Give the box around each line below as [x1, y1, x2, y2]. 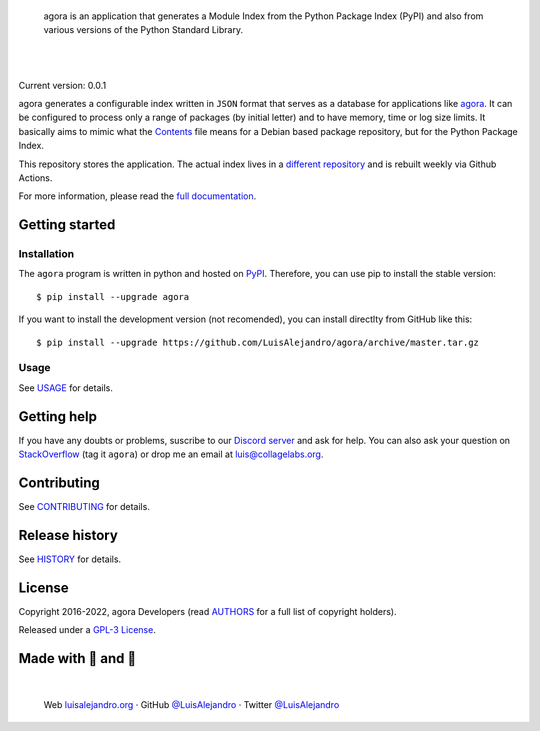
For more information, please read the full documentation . [18, 190, 257, 202]
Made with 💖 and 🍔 [18, 650, 137, 667]
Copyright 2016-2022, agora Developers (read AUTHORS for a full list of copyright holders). [18, 605, 397, 617]
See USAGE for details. [18, 381, 114, 394]
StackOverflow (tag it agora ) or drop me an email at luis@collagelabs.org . [18, 448, 324, 460]
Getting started [18, 216, 116, 234]
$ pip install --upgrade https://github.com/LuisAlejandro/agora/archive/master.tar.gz [36, 336, 480, 348]
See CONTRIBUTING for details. [18, 500, 150, 512]
